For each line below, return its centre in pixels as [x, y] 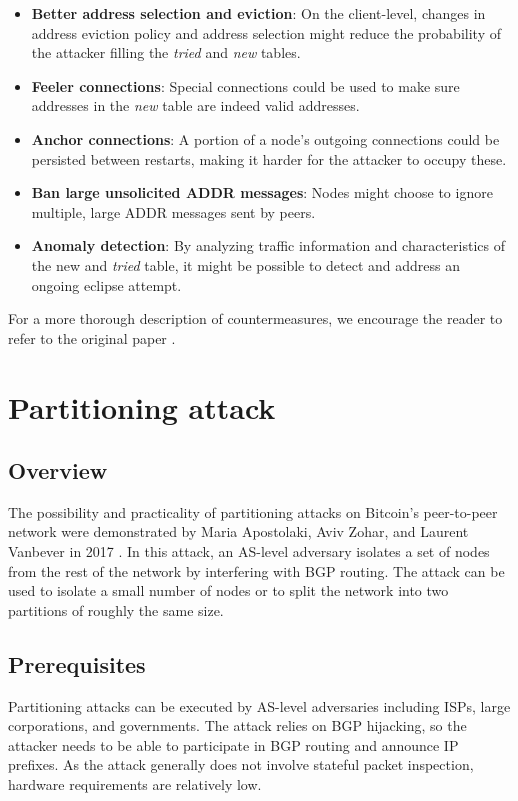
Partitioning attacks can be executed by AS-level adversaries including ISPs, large [259, 705]
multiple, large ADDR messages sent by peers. [173, 211]
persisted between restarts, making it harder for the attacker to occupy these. [269, 158]
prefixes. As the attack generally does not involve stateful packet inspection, [241, 764]
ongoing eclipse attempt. [106, 284]
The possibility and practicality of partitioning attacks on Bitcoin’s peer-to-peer [253, 511]
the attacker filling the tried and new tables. [166, 52]
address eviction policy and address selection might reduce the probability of [266, 32]
